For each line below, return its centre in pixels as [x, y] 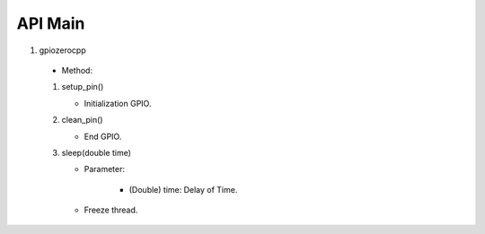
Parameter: [105, 169]
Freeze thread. [111, 210]
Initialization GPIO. [118, 103]
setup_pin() [83, 87]
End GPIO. [103, 136]
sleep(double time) [97, 152]
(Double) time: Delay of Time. [183, 189]
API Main [51, 23]
